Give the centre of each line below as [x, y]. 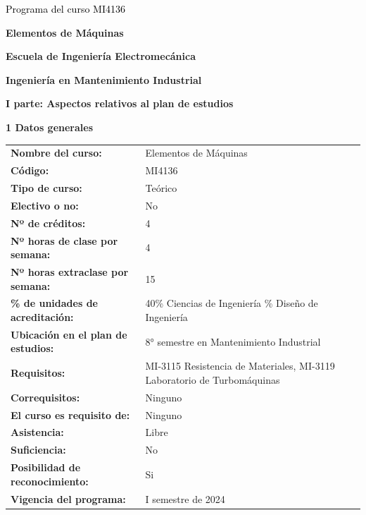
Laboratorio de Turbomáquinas [213, 379]
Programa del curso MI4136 [65, 8]
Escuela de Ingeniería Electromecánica [101, 56]
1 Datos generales [50, 127]
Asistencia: [37, 432]
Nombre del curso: [56, 153]
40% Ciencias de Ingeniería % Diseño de [232, 303]
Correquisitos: [45, 397]
